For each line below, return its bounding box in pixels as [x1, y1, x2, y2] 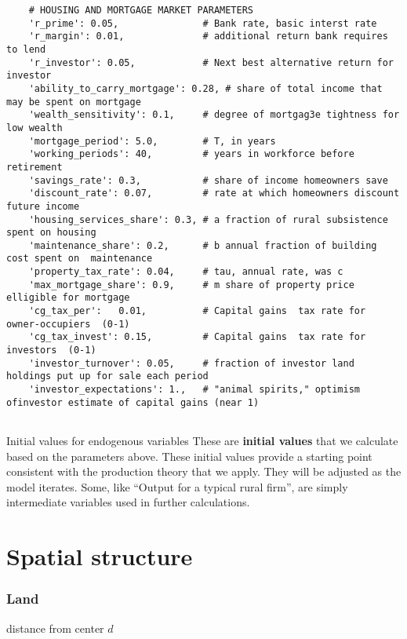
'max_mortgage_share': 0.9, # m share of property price [28, 279, 354, 290]
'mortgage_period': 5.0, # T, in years [28, 135, 276, 147]
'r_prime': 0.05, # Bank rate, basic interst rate [28, 17, 377, 29]
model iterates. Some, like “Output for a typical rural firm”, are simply [6, 478, 348, 495]
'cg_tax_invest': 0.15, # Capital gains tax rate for [28, 331, 366, 343]
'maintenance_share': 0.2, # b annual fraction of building [28, 239, 377, 251]
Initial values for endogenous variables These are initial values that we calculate [6, 433, 398, 448]
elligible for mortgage [6, 292, 130, 304]
